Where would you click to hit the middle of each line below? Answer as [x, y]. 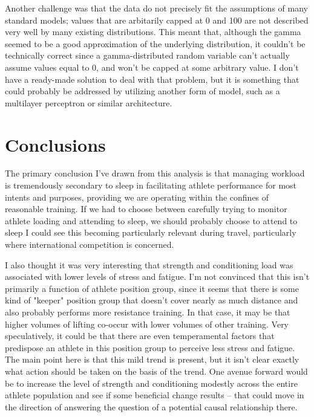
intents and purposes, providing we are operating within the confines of [137, 197]
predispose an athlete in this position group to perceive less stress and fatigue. [150, 347]
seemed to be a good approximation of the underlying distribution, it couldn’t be [155, 43]
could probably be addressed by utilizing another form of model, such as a [142, 91]
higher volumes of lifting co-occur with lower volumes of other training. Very [147, 324]
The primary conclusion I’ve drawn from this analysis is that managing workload [155, 173]
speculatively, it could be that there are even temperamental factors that [140, 336]
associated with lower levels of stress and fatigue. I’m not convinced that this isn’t [157, 276]
